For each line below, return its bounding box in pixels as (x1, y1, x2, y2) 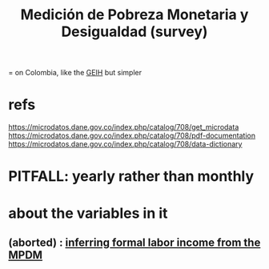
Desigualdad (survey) (61, 22, 208, 41)
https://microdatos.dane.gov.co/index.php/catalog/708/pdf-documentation (8, 130, 256, 141)
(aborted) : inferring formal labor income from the (8, 235, 261, 249)
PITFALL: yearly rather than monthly (8, 167, 255, 186)
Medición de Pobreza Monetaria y (20, 6, 249, 24)
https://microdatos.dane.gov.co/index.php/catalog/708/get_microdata (8, 122, 239, 132)
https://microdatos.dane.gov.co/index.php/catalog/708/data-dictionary (8, 139, 243, 149)
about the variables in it (8, 204, 168, 222)
